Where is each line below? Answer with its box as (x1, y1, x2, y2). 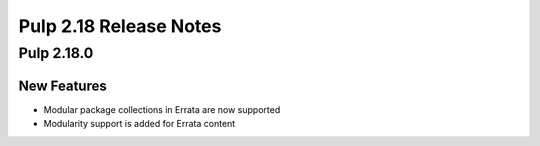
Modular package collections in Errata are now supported (43, 103, 281, 115)
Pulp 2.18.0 (18, 44, 94, 62)
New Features (18, 77, 107, 94)
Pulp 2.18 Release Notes (18, 15, 222, 37)
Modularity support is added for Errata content (43, 118, 236, 130)
